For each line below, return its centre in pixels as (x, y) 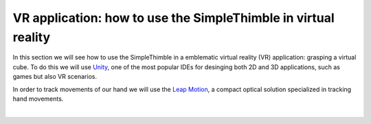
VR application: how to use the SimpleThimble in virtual (173, 18)
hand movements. (38, 99)
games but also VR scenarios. (55, 77)
